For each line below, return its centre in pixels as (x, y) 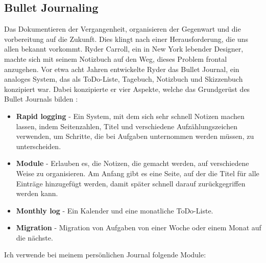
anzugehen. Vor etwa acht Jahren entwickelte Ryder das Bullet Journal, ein (122, 69)
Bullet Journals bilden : (41, 99)
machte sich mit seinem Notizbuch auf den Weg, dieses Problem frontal (116, 58)
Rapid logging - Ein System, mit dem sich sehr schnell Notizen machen (130, 116)
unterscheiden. (39, 146)
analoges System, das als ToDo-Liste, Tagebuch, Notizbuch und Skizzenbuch (124, 79)
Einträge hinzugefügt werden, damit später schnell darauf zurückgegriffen (131, 183)
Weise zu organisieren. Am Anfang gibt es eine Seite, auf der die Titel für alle (138, 173)
